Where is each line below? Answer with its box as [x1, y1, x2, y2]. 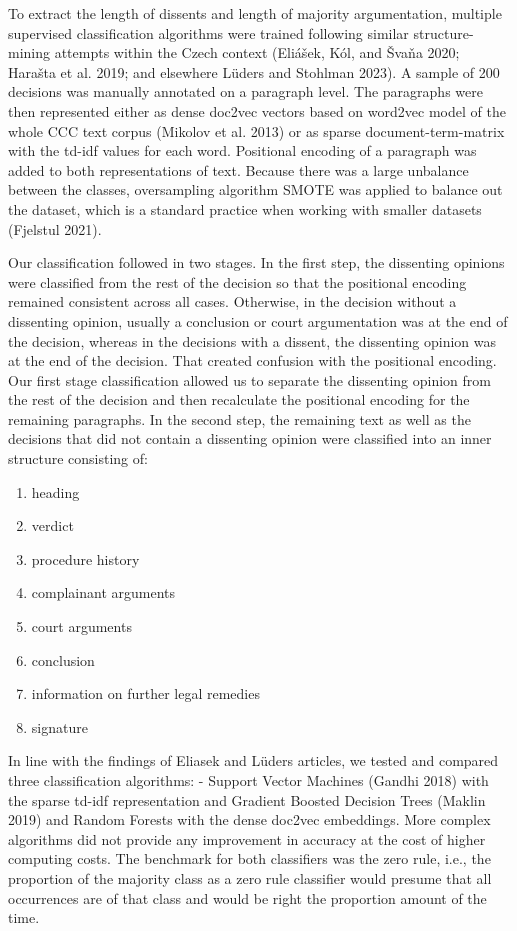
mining [8, 42, 51, 63]
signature [31, 716, 88, 737]
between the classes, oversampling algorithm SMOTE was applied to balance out [8, 179, 503, 200]
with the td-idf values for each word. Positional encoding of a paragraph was [8, 140, 477, 161]
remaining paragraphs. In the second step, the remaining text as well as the [8, 408, 471, 429]
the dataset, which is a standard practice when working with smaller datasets [8, 198, 482, 219]
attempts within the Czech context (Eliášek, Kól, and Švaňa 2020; [54, 42, 460, 63]
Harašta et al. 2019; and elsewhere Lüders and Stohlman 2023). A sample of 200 [8, 61, 500, 82]
